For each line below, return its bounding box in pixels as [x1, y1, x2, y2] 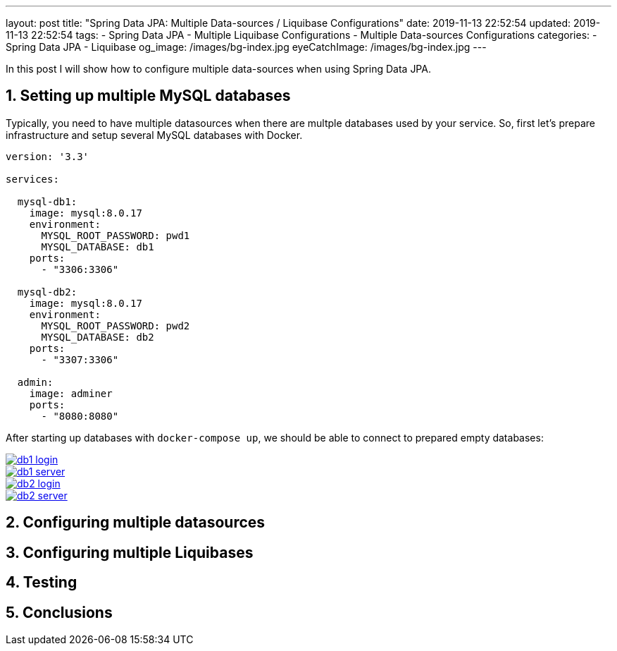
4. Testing [6, 573, 77, 592]
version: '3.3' [6, 150, 89, 162]
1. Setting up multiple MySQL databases [6, 87, 291, 105]
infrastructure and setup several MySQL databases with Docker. [6, 128, 303, 141]
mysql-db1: [17, 195, 77, 207]
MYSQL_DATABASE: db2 [41, 331, 154, 343]
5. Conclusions [6, 603, 113, 621]
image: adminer [29, 387, 113, 399]
